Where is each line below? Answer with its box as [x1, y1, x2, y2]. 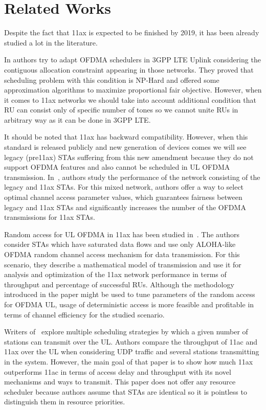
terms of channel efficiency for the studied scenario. [4, 309, 165, 320]
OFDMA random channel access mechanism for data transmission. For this [4, 249, 240, 259]
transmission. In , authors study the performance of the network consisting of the [4, 171, 260, 182]
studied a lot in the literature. [4, 37, 98, 48]
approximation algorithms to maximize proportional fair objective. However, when [4, 84, 262, 95]
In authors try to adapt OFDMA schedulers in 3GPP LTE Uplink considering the [4, 54, 261, 65]
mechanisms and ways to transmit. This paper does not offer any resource [4, 376, 236, 387]
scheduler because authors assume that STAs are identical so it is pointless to [4, 386, 247, 397]
